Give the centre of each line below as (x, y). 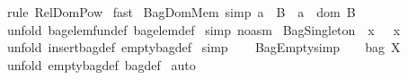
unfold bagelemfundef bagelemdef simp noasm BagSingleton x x (204, 29)
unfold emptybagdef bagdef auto (101, 64)
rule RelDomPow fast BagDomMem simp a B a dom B (181, 12)
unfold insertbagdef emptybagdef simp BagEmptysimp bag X (204, 47)
